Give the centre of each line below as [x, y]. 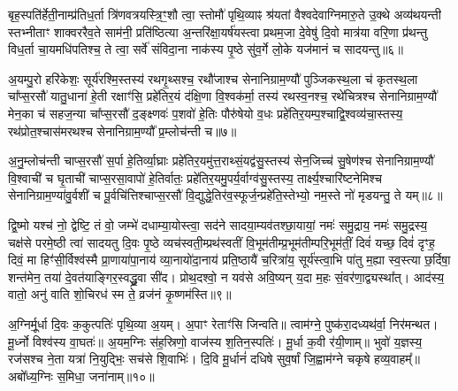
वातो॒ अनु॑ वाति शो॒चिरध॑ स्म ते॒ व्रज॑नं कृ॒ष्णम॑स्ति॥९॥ [120, 294]
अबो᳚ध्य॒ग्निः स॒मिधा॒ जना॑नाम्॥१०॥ [81, 376]
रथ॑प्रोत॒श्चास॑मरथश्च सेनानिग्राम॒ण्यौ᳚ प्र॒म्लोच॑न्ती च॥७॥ [122, 130]
